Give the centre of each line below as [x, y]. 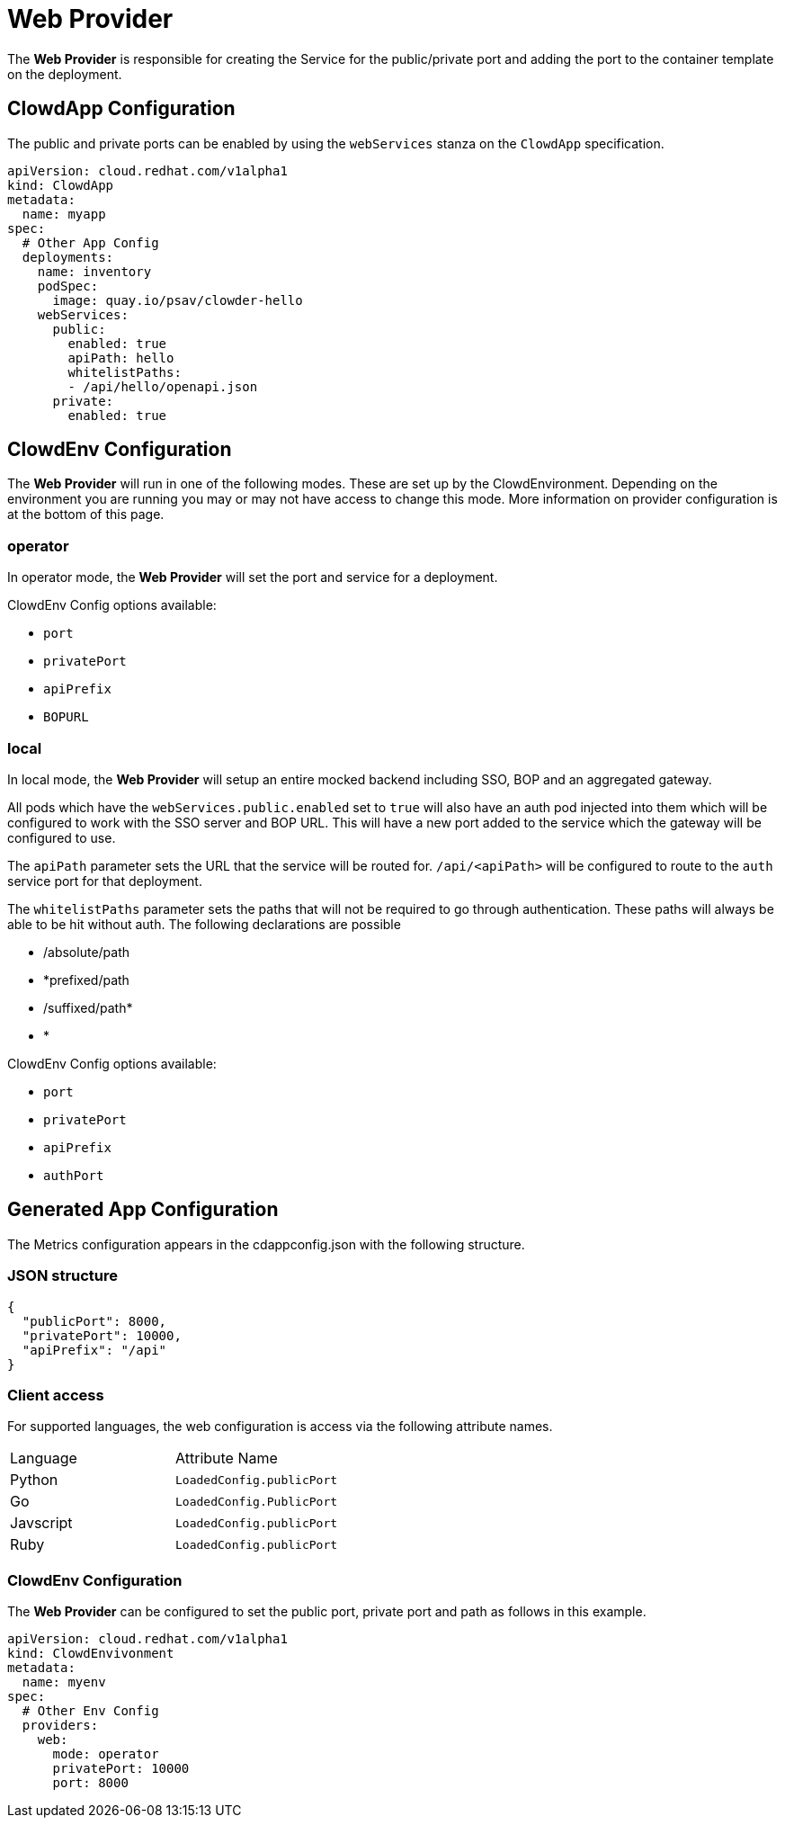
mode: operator [106, 1754]
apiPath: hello [121, 358]
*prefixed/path [86, 980]
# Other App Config [90, 242]
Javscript [41, 1523]
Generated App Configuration [143, 1210]
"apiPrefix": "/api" [94, 1350]
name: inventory [94, 271]
